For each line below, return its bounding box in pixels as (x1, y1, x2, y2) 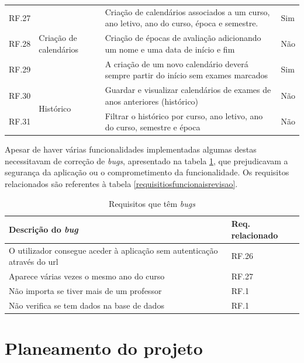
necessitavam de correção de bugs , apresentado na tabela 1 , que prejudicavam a (5, 154, 288, 167)
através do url (9, 255, 58, 268)
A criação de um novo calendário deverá (105, 57, 248, 70)
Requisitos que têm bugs (109, 197, 195, 209)
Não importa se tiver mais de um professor (9, 284, 162, 296)
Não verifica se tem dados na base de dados (9, 299, 164, 311)
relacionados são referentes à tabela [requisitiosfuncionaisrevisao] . (5, 177, 238, 189)
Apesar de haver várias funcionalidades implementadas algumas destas (5, 143, 257, 155)
